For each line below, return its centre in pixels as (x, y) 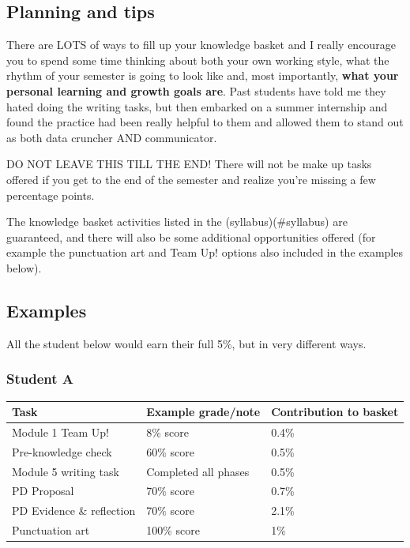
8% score (167, 432)
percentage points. (51, 195)
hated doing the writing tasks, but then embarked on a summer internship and (197, 106)
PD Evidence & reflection (74, 510)
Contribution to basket (335, 412)
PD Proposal (43, 491)
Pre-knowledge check (62, 451)
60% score (170, 451)
